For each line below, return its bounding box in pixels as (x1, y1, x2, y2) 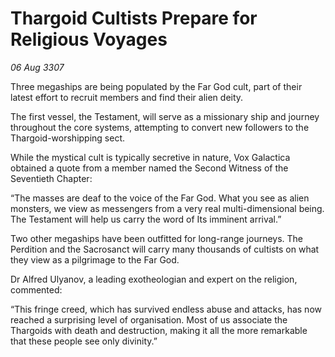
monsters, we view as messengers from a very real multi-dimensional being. (10, 202, 325, 214)
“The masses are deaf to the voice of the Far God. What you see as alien (10, 192, 310, 204)
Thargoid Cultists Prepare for (10, 7, 258, 30)
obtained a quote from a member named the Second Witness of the (10, 162, 289, 174)
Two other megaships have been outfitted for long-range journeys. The (10, 232, 304, 244)
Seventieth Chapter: (10, 172, 93, 184)
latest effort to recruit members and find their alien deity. (10, 91, 244, 103)
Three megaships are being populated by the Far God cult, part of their (10, 80, 303, 92)
